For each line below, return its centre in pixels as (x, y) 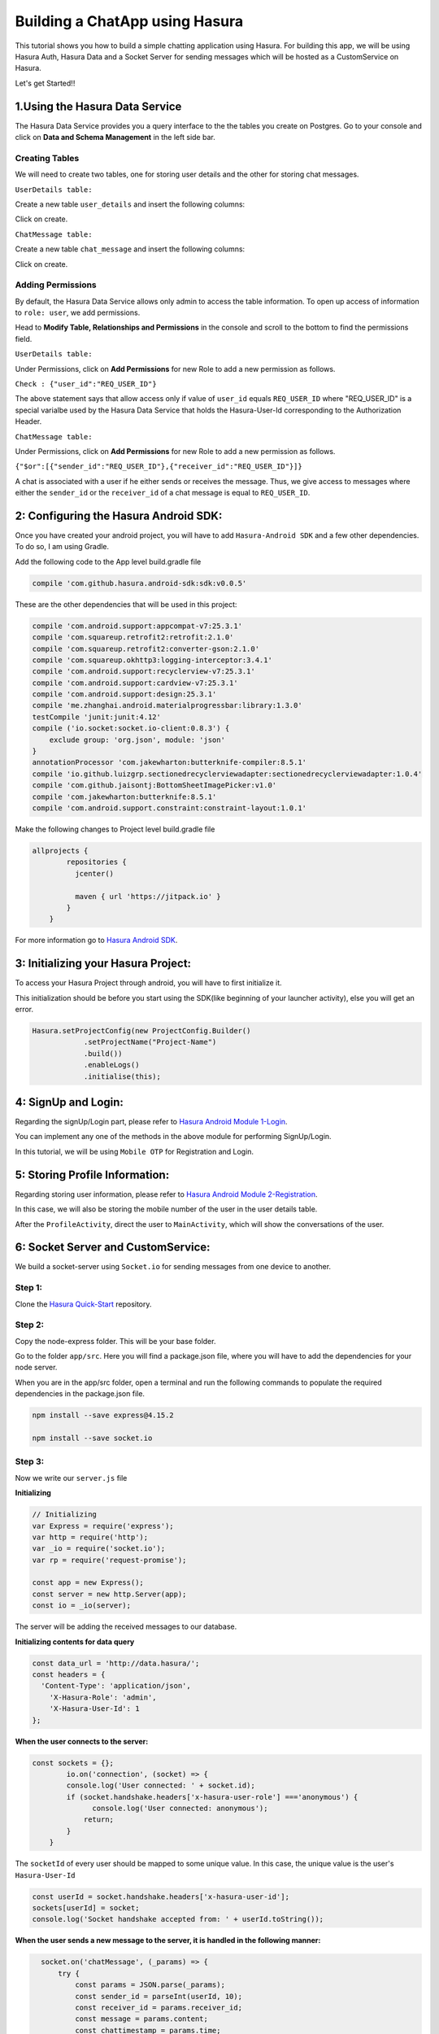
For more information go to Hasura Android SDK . (96, 941)
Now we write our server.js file (71, 1477)
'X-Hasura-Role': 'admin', (103, 1697)
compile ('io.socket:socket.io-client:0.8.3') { (131, 729)
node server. (36, 1368)
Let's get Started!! (45, 83)
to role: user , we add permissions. (78, 312)
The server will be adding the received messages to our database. (126, 1626)
